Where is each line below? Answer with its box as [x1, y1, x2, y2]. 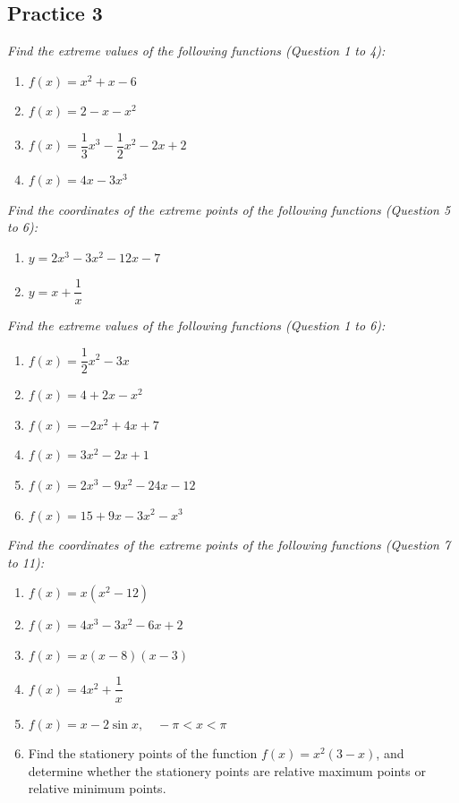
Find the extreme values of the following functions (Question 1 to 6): [7, 316, 386, 335]
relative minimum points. [28, 779, 166, 798]
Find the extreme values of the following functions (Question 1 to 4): [7, 41, 386, 60]
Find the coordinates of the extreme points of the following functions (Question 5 [7, 200, 451, 218]
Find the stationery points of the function [28, 744, 258, 763]
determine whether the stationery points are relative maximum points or [28, 761, 426, 780]
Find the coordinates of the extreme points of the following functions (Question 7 [7, 535, 451, 554]
